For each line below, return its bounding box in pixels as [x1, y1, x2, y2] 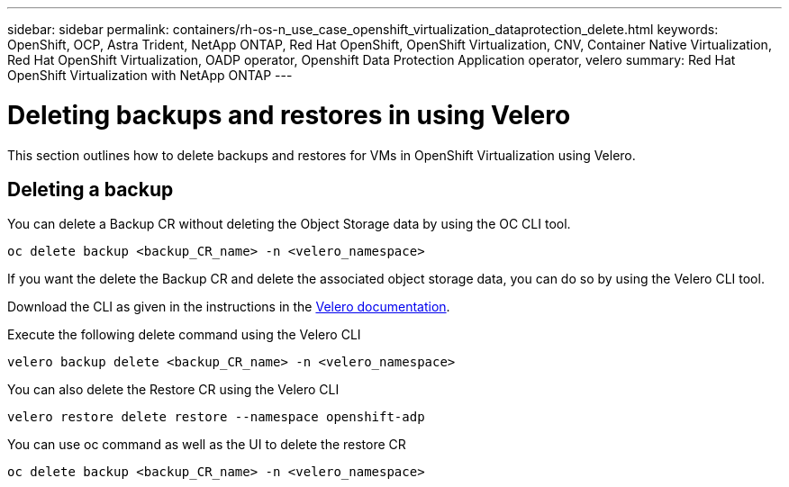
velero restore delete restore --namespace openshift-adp [7, 410, 425, 425]
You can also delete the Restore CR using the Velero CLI [7, 382, 340, 398]
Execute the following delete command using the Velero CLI [7, 327, 361, 343]
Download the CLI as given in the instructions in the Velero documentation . [7, 299, 450, 315]
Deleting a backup [7, 177, 174, 201]
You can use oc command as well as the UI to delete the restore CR [7, 437, 406, 453]
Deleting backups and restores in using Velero [7, 99, 571, 131]
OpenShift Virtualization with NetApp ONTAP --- [7, 68, 293, 83]
